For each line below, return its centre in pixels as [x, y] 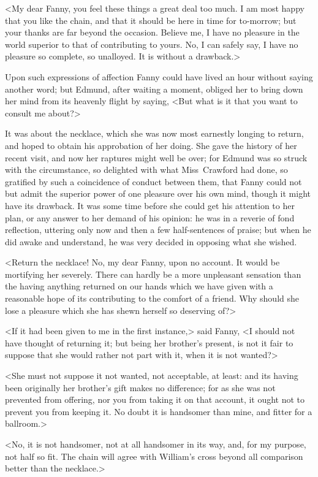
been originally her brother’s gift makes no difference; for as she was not [140, 387]
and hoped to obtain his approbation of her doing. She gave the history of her [151, 145]
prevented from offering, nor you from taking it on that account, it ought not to [155, 399]
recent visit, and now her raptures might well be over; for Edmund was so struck [156, 157]
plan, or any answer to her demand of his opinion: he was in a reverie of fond [150, 217]
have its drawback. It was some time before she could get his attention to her [150, 205]
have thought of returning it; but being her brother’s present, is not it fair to [149, 342]
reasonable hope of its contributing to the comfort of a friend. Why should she [152, 298]
